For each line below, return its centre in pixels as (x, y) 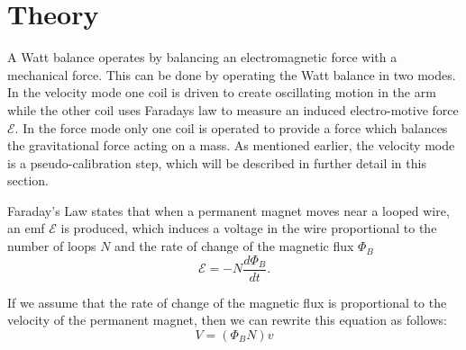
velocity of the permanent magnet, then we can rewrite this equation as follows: (227, 320)
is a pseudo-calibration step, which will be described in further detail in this (217, 162)
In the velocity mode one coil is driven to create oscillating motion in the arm (222, 92)
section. (28, 180)
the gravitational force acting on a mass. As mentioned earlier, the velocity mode (231, 145)
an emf (26, 228)
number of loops (52, 246)
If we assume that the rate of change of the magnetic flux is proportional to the (227, 302)
